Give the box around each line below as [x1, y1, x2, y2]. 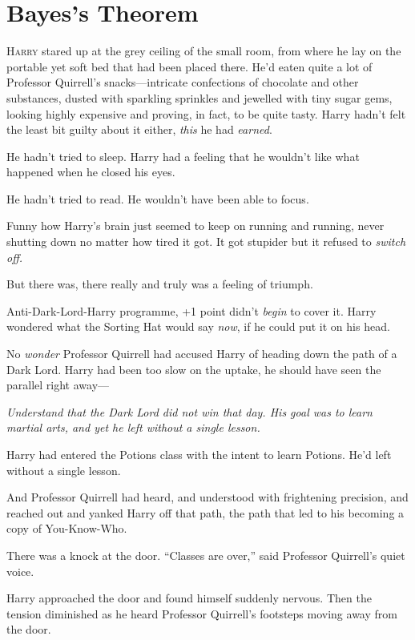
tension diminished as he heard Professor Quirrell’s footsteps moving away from [6, 605, 397, 622]
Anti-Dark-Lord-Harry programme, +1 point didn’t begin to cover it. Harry [6, 302, 377, 319]
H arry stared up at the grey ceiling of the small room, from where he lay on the [6, 42, 401, 59]
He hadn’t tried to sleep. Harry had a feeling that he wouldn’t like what [6, 147, 360, 164]
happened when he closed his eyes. [6, 163, 175, 180]
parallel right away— [6, 376, 110, 393]
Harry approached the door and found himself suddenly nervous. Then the [6, 590, 372, 606]
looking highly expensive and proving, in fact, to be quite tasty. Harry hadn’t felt [6, 105, 406, 122]
